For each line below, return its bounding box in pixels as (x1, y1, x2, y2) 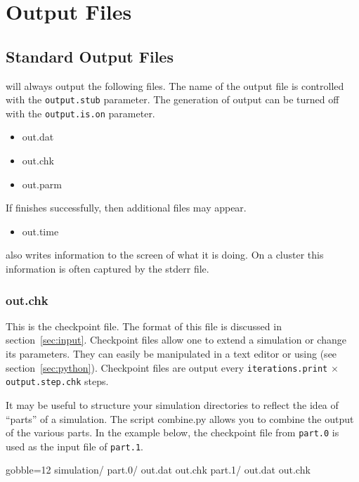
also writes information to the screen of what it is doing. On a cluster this (6, 247, 324, 262)
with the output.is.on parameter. (6, 105, 155, 120)
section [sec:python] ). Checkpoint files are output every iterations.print (6, 360, 328, 374)
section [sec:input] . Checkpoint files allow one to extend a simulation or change (6, 332, 346, 347)
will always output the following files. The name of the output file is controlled (6, 78, 344, 93)
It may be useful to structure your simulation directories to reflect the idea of (6, 397, 339, 412)
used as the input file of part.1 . (6, 438, 143, 453)
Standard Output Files (6, 45, 174, 67)
